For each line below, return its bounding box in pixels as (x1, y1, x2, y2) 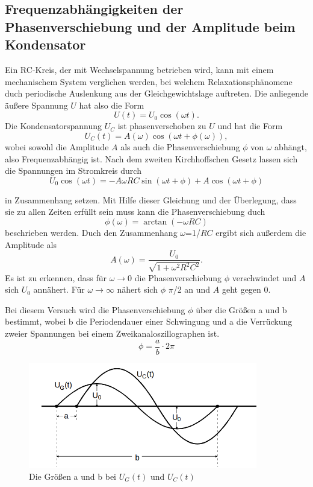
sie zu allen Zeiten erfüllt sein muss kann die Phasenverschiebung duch (5, 205, 265, 218)
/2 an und (173, 283, 211, 296)
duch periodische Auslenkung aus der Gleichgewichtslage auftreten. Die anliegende (5, 87, 308, 100)
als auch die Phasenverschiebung (120, 140, 240, 153)
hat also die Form (79, 98, 144, 111)
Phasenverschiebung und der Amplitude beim (5, 17, 296, 36)
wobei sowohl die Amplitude (5, 140, 109, 153)
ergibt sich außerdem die (215, 226, 306, 238)
